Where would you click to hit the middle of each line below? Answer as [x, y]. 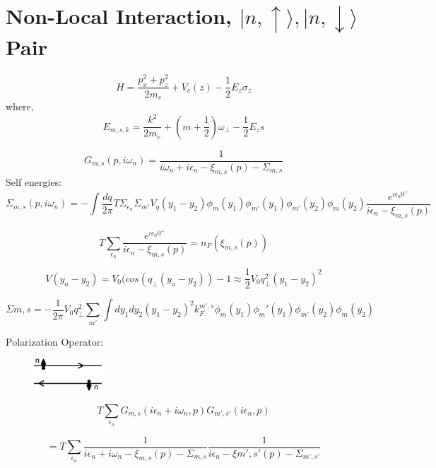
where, [20, 106]
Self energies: [34, 182]
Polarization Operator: [55, 341]
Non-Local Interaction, [119, 16]
